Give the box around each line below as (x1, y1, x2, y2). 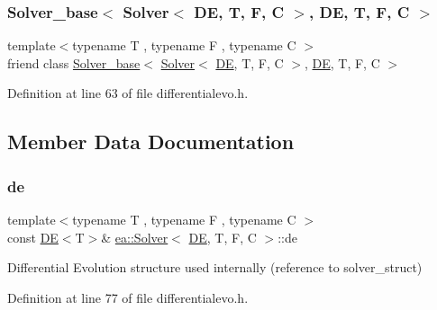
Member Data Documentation (7, 128, 295, 155)
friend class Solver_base (7, 53, 141, 72)
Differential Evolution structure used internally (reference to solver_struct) (7, 258, 423, 277)
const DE (7, 227, 59, 246)
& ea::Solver (101, 227, 168, 246)
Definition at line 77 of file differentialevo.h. (7, 288, 249, 306)
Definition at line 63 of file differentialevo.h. (7, 84, 249, 102)
